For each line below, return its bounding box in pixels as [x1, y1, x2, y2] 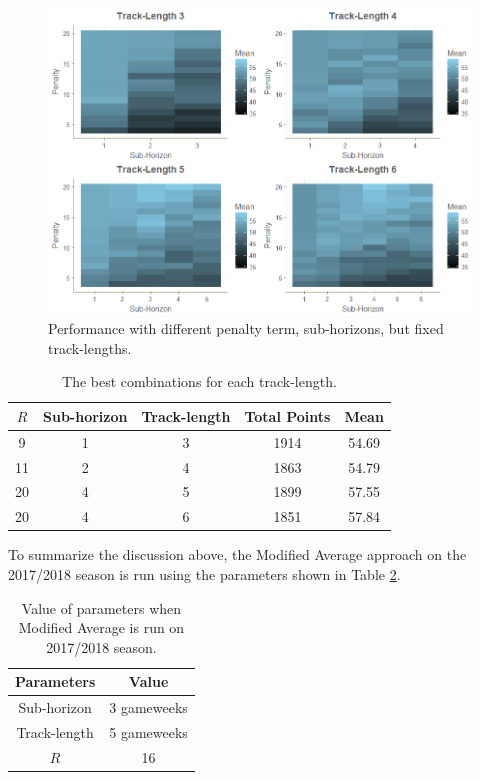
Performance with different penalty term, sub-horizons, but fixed [48, 318, 444, 339]
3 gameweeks [109, 697, 188, 718]
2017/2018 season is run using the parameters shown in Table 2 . [8, 563, 401, 584]
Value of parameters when [21, 597, 182, 618]
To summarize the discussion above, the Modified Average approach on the [8, 544, 467, 565]
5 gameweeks [109, 722, 188, 743]
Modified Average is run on [18, 617, 185, 638]
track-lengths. [48, 337, 132, 358]
